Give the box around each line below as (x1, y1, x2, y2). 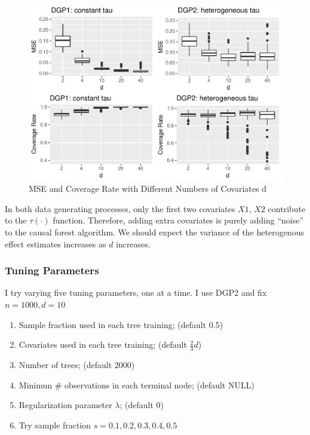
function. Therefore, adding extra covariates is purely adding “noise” (53, 214, 304, 226)
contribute (268, 202, 306, 215)
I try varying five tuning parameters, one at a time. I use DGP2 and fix (5, 286, 267, 299)
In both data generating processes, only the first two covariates (5, 202, 235, 215)
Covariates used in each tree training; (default (19, 338, 187, 351)
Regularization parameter (19, 399, 112, 411)
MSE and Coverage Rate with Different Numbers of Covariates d (29, 182, 266, 195)
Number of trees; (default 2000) (19, 358, 135, 370)
